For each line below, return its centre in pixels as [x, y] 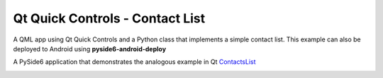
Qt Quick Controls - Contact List [109, 18]
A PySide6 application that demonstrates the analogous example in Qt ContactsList [134, 62]
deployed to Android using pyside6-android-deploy [90, 48]
